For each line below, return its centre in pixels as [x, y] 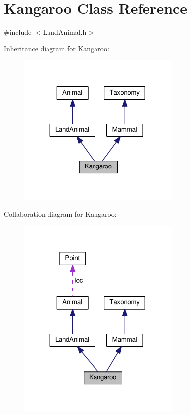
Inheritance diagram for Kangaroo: [57, 48]
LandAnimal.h [65, 32]
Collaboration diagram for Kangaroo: [60, 214]
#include [18, 32]
